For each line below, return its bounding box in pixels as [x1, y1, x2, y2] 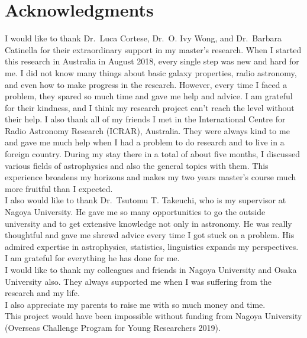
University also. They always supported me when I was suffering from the [5, 275, 272, 287]
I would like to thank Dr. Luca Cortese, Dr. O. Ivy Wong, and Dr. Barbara [5, 32, 282, 44]
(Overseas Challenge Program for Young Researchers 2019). [5, 321, 221, 333]
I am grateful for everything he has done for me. [5, 252, 180, 264]
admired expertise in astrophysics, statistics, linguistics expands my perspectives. [5, 240, 299, 252]
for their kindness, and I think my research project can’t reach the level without [5, 101, 295, 113]
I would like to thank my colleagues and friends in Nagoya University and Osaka [5, 264, 297, 275]
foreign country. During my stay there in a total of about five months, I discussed [5, 148, 300, 160]
